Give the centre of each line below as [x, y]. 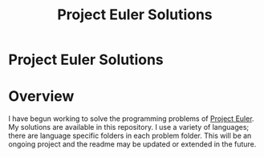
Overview [41, 97]
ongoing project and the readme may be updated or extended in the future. [132, 144]
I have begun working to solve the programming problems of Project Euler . [131, 119]
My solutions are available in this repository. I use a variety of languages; [129, 127]
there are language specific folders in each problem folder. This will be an [130, 136]
